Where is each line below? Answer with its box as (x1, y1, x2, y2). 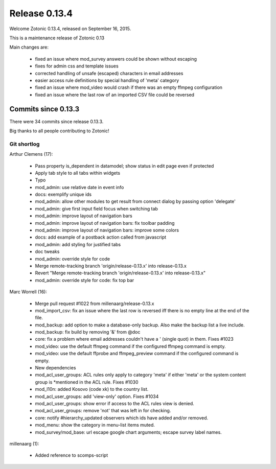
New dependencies (35, 365, 76, 371)
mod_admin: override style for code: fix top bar (35, 277, 134, 283)
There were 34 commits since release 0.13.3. (9, 118, 104, 125)
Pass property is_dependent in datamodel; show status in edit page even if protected (35, 162, 214, 169)
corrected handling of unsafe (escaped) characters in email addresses (35, 70, 183, 76)
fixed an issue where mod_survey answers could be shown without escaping (35, 56, 197, 62)
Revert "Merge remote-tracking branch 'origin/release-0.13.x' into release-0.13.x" (35, 270, 206, 276)
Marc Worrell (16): (9, 289, 47, 295)
